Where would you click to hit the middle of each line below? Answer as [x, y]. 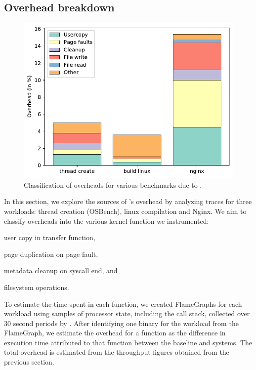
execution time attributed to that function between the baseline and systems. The [128, 342]
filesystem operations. [37, 287]
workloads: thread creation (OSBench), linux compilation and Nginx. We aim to [125, 211]
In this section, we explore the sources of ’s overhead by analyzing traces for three [128, 201]
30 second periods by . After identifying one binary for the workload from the [121, 323]
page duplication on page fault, [51, 254]
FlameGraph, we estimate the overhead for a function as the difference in [115, 333]
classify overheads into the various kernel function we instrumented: [107, 221]
